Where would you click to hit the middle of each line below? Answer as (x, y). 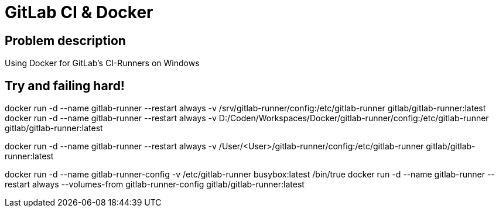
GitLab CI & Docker (79, 12)
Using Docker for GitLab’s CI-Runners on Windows (102, 63)
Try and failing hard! (65, 86)
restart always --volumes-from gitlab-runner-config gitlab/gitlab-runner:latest (155, 184)
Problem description (65, 40)
